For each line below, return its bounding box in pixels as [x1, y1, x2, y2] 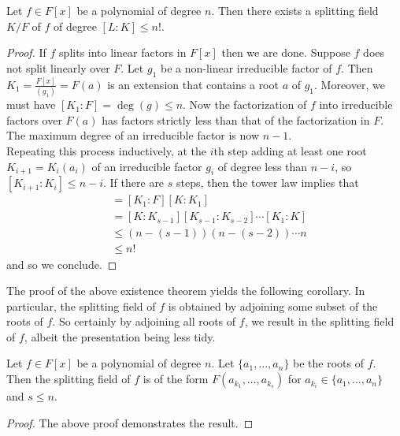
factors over [6, 111, 62, 128]
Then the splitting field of [6, 371, 131, 387]
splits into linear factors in [59, 44, 187, 61]
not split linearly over [6, 59, 110, 76]
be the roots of [293, 355, 365, 371]
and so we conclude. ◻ [6, 255, 117, 272]
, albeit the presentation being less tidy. [24, 328, 216, 345]
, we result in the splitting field [244, 313, 394, 330]
